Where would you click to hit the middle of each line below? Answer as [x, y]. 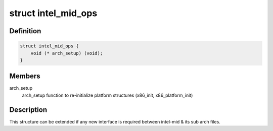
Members [25, 76]
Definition [25, 31]
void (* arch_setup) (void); [67, 53]
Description [28, 110]
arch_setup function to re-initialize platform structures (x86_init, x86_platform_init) [107, 95]
